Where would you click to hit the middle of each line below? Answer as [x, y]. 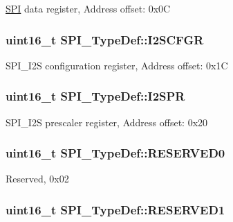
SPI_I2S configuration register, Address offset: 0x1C [117, 65]
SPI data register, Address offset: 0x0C [88, 8]
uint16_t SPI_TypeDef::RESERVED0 [115, 153]
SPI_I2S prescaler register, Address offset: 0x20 [107, 122]
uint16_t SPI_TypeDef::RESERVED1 [115, 209]
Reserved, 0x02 [37, 179]
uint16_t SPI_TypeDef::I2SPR [95, 96]
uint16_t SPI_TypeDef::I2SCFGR [105, 39]
